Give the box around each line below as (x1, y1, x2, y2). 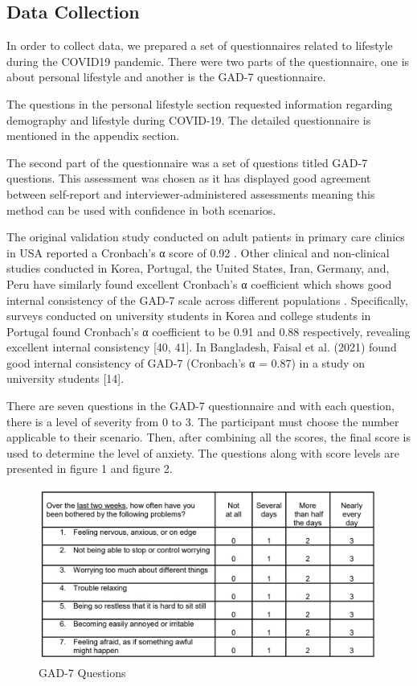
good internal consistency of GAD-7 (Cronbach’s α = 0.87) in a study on (6, 354, 365, 371)
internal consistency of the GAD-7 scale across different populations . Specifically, (6, 291, 408, 308)
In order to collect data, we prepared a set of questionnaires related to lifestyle (6, 37, 393, 54)
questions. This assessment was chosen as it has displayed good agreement (6, 170, 371, 187)
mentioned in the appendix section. (6, 127, 180, 144)
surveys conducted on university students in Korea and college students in (6, 307, 371, 324)
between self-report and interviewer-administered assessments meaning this (6, 185, 375, 202)
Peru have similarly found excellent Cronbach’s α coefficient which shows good (6, 275, 392, 292)
